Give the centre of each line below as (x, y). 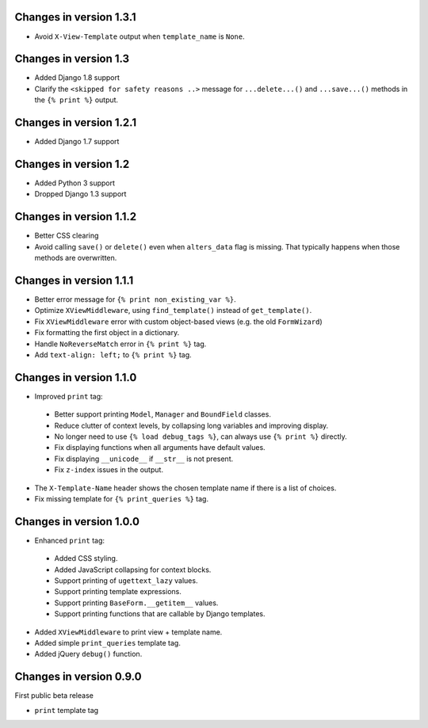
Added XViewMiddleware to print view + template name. (128, 632)
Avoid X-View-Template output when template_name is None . (139, 36)
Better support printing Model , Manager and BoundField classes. (162, 414)
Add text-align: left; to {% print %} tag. (113, 354)
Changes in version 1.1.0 (76, 377)
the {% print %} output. (76, 100)
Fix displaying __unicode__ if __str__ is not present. (144, 459)
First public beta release (54, 696)
